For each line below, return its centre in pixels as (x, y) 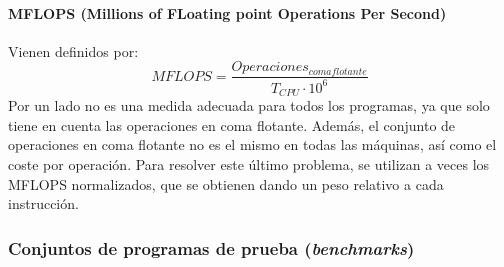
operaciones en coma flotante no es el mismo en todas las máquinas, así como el (252, 144)
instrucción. (43, 203)
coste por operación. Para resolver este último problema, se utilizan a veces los (249, 164)
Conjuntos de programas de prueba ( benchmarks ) (211, 247)
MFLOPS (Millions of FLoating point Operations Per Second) (227, 12)
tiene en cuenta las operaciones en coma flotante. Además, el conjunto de (232, 124)
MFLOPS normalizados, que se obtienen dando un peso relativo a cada (226, 183)
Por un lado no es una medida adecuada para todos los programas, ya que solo (249, 105)
